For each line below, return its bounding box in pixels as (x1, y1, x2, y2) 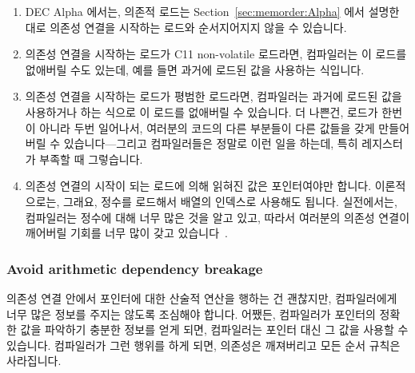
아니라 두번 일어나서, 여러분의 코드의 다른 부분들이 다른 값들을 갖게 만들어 (39, 119, 410, 136)
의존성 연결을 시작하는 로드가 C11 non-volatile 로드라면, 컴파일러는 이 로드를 (25, 46, 407, 62)
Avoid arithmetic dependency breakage (6, 258, 263, 278)
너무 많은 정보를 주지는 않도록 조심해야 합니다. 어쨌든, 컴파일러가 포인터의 (6, 305, 376, 322)
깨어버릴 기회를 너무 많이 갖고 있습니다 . (25, 224, 228, 241)
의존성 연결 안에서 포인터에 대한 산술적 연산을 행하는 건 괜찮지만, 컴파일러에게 (6, 289, 397, 306)
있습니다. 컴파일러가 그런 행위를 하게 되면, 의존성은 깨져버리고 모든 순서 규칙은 (6, 336, 401, 353)
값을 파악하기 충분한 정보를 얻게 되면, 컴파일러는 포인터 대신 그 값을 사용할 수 (20, 321, 409, 338)
